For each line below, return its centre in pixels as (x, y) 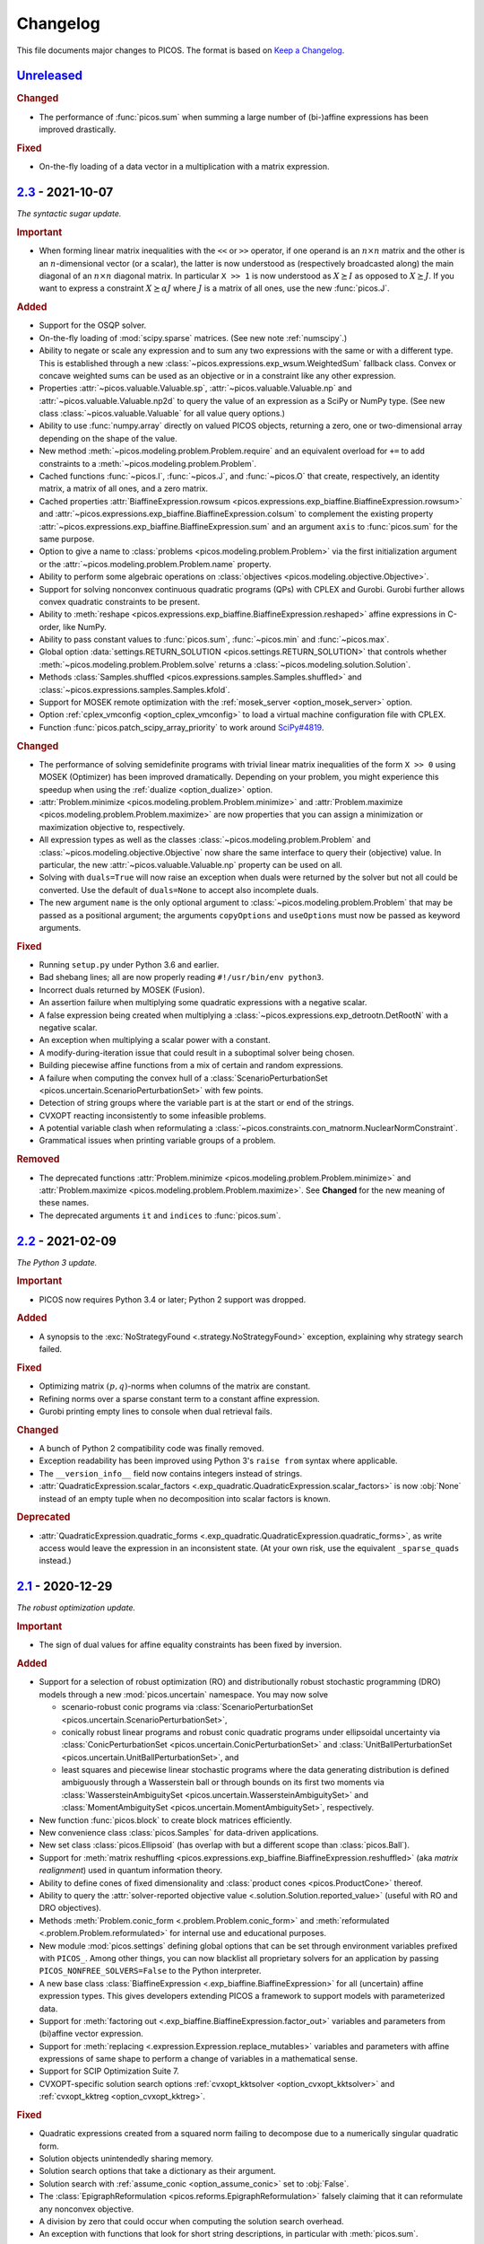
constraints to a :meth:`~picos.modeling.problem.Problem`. (148, 463)
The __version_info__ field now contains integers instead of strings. (171, 1473)
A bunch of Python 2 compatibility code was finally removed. (151, 1448)
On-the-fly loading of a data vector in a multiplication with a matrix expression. (184, 167)
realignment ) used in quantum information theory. (131, 1871)
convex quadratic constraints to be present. (120, 601)
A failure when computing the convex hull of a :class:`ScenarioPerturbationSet (183, 1078)
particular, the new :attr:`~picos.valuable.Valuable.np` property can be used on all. (190, 865)
